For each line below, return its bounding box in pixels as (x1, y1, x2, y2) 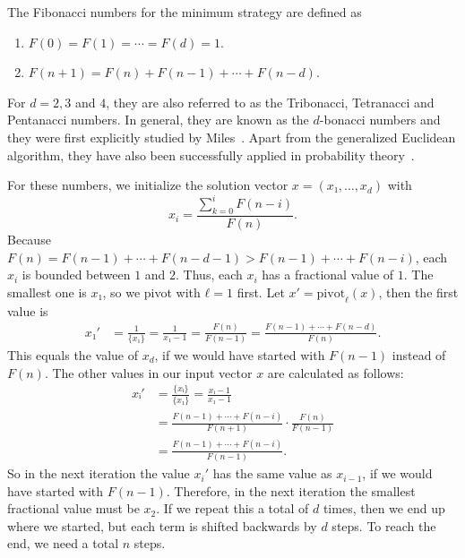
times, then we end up (323, 499, 445, 518)
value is (7, 301, 48, 320)
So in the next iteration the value (7, 464, 190, 483)
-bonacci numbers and (319, 110, 441, 129)
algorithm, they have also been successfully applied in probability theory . (7, 145, 415, 164)
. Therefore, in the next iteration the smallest (166, 481, 416, 500)
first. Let (237, 282, 285, 301)
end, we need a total (7, 534, 119, 553)
